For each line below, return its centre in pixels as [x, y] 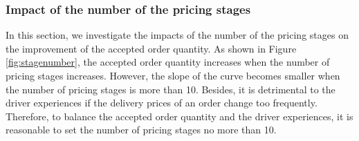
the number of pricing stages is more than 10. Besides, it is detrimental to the [171, 89]
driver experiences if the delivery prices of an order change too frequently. [162, 103]
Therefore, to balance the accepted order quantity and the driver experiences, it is [179, 116]
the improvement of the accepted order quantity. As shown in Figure [151, 48]
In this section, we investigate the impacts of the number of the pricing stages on [177, 35]
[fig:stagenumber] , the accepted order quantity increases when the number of [168, 62]
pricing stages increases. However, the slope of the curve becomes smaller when [173, 75]
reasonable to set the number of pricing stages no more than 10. [141, 130]
